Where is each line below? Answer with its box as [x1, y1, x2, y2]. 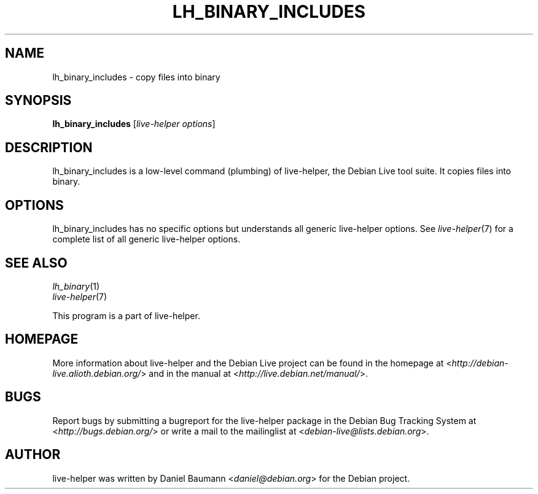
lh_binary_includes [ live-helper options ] [52, 118, 216, 129]
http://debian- [451, 357, 509, 368]
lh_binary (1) [52, 280, 100, 291]
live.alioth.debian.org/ [52, 368, 141, 379]
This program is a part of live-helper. [52, 310, 200, 321]
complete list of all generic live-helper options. [52, 234, 241, 245]
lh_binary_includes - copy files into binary [52, 71, 220, 82]
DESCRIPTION [5, 139, 93, 155]
